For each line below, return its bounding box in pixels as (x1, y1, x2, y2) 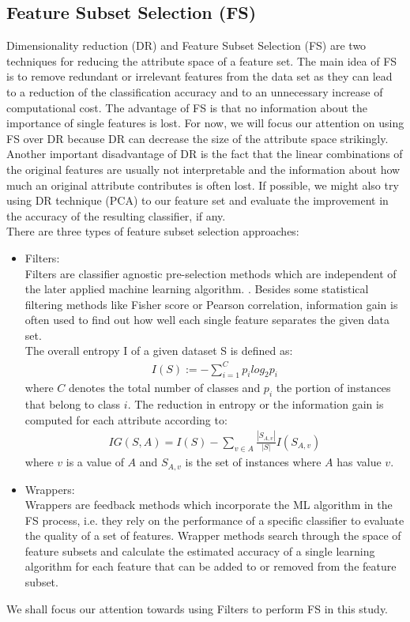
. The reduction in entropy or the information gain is (127, 396, 384, 413)
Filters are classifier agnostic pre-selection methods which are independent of (24, 265, 397, 281)
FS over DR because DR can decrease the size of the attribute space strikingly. (6, 130, 389, 146)
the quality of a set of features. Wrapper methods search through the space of (24, 527, 401, 544)
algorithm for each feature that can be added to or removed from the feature (24, 558, 397, 575)
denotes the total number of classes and (68, 379, 261, 396)
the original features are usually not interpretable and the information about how (6, 160, 401, 177)
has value (337, 454, 382, 470)
